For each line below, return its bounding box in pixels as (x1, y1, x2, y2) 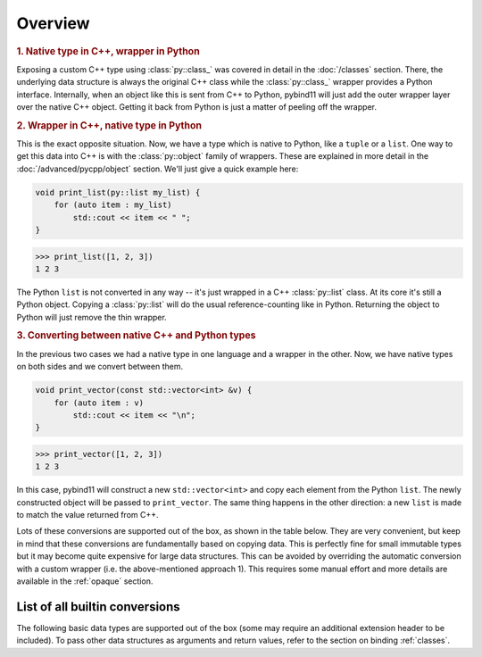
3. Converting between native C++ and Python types (16, 329, 256, 342)
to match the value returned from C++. (16, 510, 160, 520)
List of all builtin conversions (16, 599, 180, 614)
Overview (16, 13, 90, 33)
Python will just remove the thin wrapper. (16, 312, 167, 322)
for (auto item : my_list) (54, 200, 173, 210)
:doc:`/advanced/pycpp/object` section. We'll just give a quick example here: (16, 163, 299, 174)
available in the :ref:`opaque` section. (16, 576, 154, 586)
